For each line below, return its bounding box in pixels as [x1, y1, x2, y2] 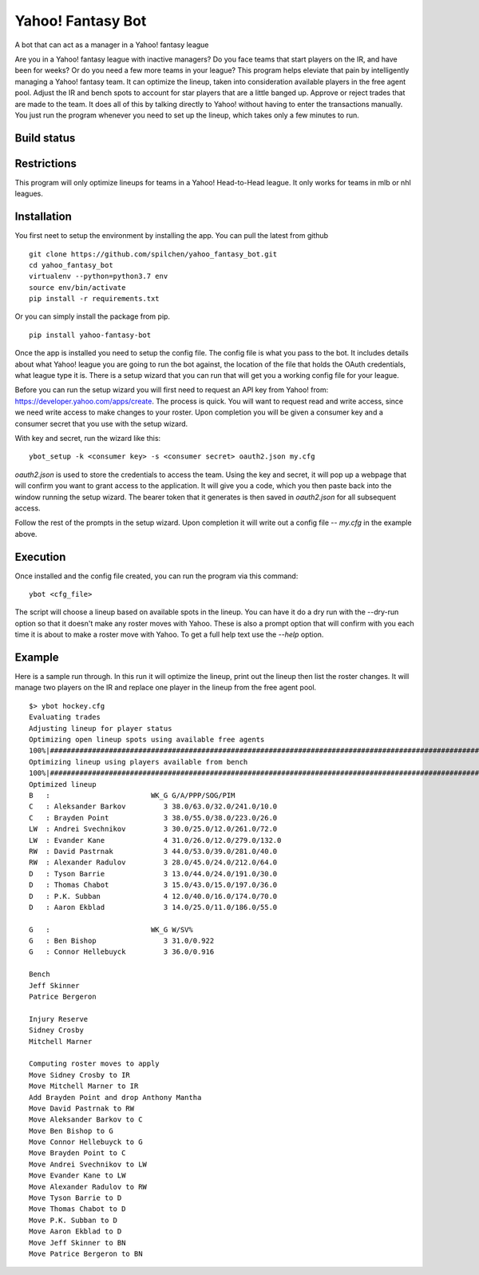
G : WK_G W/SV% [29, 925, 193, 934]
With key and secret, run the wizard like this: [14, 433, 161, 443]
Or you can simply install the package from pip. [14, 312, 171, 321]
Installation [14, 210, 72, 224]
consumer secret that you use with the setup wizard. [14, 419, 188, 428]
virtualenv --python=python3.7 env [29, 272, 168, 281]
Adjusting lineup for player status [29, 724, 172, 733]
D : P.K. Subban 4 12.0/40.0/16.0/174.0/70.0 [29, 892, 278, 900]
